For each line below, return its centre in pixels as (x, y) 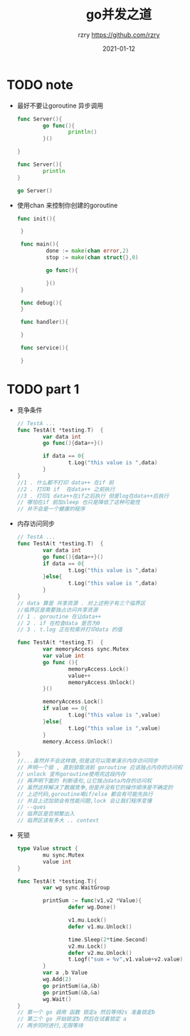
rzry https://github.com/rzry (119, 35)
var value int (64, 656)
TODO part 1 (43, 389)
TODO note (40, 84)
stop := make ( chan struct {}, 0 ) (92, 258)
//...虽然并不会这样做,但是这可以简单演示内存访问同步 (88, 761)
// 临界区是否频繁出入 (46, 814)
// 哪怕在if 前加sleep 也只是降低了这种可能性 (78, 503)
